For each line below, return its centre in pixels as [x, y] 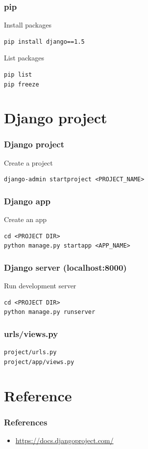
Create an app [25, 219]
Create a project [28, 162]
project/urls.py [30, 352]
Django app [27, 201]
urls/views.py [31, 333]
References [26, 422]
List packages [24, 58]
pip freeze [22, 84]
